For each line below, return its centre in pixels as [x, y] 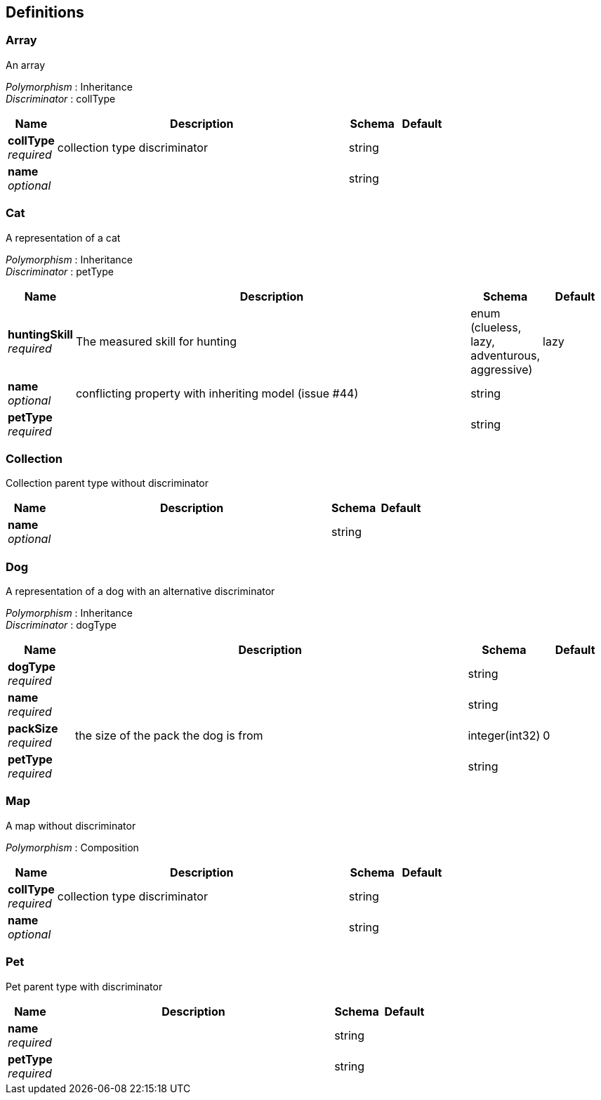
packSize [33, 729]
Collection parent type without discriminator [107, 483]
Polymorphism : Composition [72, 847]
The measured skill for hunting [156, 341]
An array [26, 65]
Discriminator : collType [61, 98]
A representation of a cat [63, 237]
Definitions [45, 12]
